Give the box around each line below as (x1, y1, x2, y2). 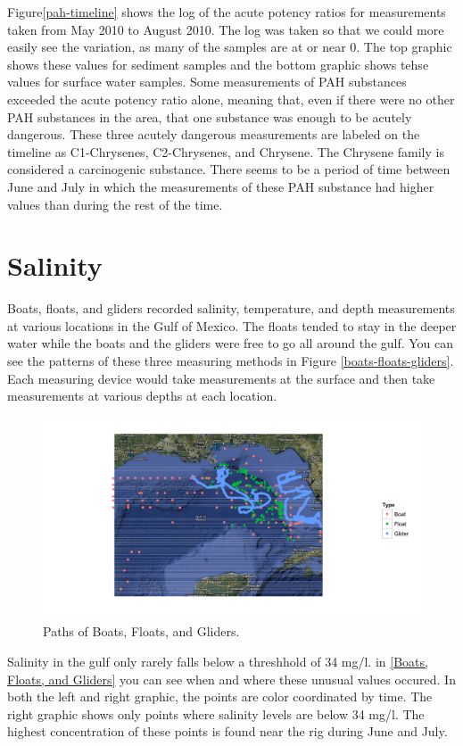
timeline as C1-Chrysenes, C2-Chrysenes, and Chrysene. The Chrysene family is (7, 142, 444, 161)
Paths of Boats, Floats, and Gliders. (43, 622, 240, 641)
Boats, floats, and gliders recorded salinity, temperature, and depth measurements (7, 299, 455, 318)
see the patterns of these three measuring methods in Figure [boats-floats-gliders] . (7, 352, 454, 370)
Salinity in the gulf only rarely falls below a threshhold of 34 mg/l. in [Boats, (7, 652, 428, 671)
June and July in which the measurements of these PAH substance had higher (7, 177, 434, 195)
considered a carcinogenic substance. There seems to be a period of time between (7, 160, 451, 178)
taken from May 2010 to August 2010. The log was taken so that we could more (7, 20, 444, 38)
